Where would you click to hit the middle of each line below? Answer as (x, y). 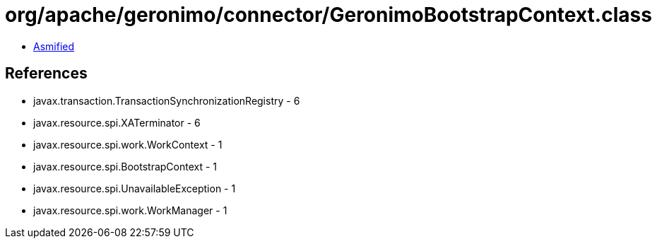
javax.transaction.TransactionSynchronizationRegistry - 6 (167, 100)
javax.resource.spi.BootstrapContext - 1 (125, 166)
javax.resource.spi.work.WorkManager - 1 (130, 210)
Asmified (54, 46)
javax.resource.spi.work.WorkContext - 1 (128, 144)
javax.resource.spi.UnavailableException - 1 (135, 188)
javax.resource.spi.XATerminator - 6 (117, 122)
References (46, 74)
